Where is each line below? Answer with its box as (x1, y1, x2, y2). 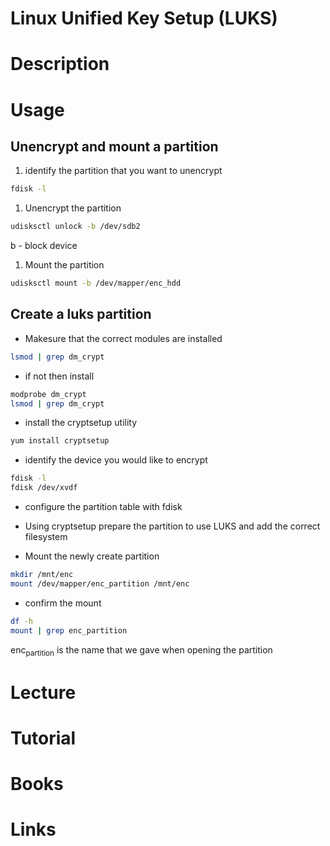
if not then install (24, 370, 95, 382)
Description (10, 53, 110, 76)
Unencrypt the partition (24, 202, 122, 214)
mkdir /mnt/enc (10, 570, 74, 580)
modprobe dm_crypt (10, 389, 87, 399)
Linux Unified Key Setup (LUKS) (10, 7, 278, 30)
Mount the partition (24, 259, 105, 271)
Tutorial (10, 727, 77, 749)
